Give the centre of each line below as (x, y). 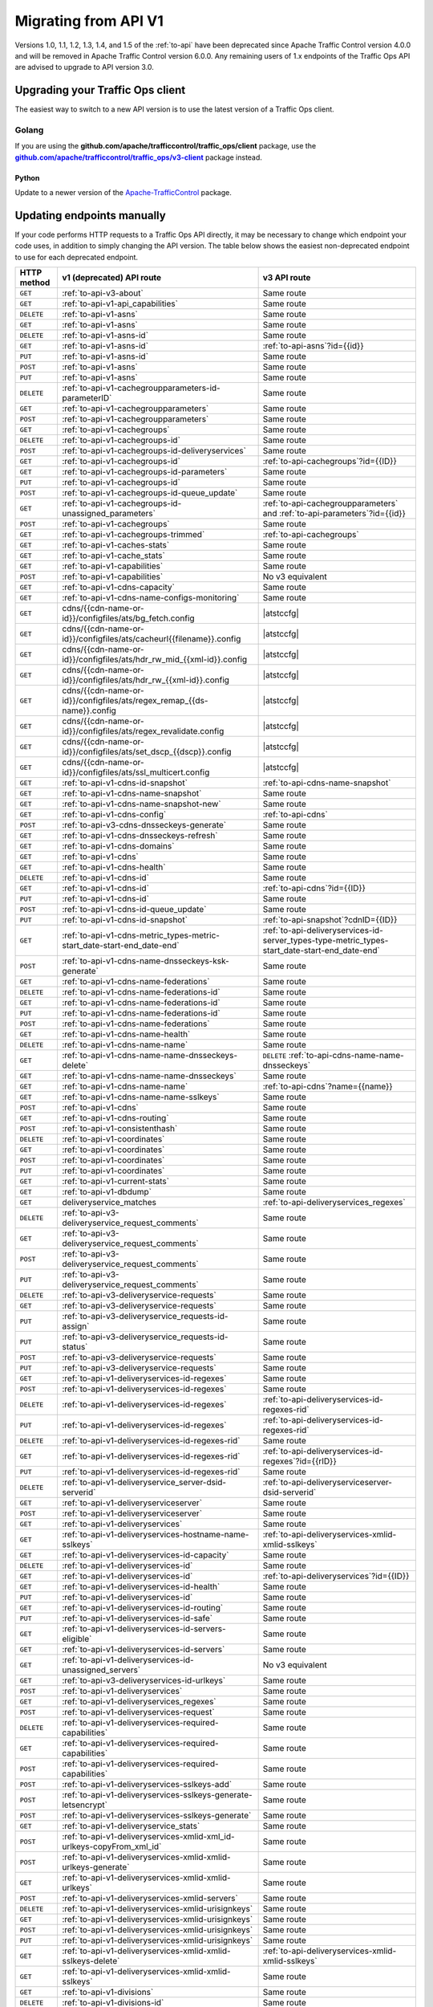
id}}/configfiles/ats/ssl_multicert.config (136, 772)
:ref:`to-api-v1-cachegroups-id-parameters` (144, 472)
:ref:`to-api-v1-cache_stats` (113, 556)
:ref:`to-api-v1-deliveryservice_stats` (131, 1826)
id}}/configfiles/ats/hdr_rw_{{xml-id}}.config (146, 680)
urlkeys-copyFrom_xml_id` (111, 1846)
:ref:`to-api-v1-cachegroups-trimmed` (133, 535)
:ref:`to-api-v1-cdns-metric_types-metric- (141, 935)
